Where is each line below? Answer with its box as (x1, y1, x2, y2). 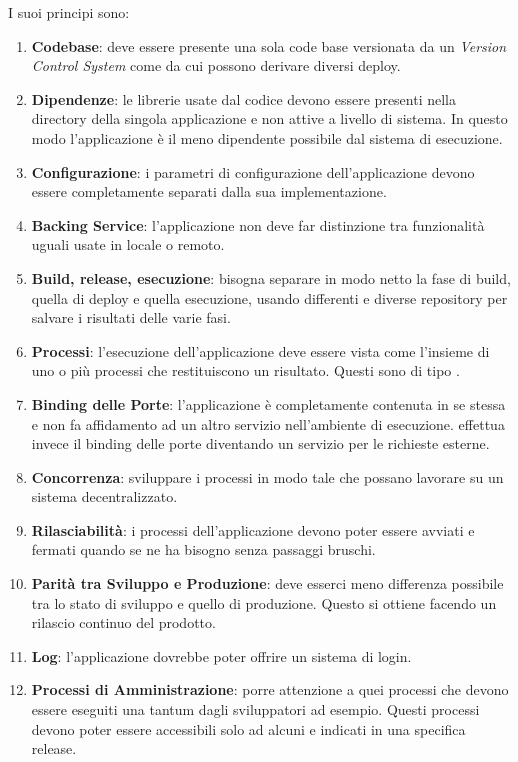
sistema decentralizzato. (31, 486, 178, 507)
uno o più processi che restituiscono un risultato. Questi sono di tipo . (31, 360, 460, 381)
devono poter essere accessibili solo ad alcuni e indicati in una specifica (31, 718, 466, 739)
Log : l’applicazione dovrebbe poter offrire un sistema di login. (31, 645, 412, 666)
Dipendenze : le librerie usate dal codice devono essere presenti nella (31, 88, 457, 109)
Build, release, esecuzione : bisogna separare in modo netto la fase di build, (31, 267, 511, 288)
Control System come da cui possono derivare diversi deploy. (31, 55, 401, 76)
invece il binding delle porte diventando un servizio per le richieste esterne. (31, 433, 490, 454)
